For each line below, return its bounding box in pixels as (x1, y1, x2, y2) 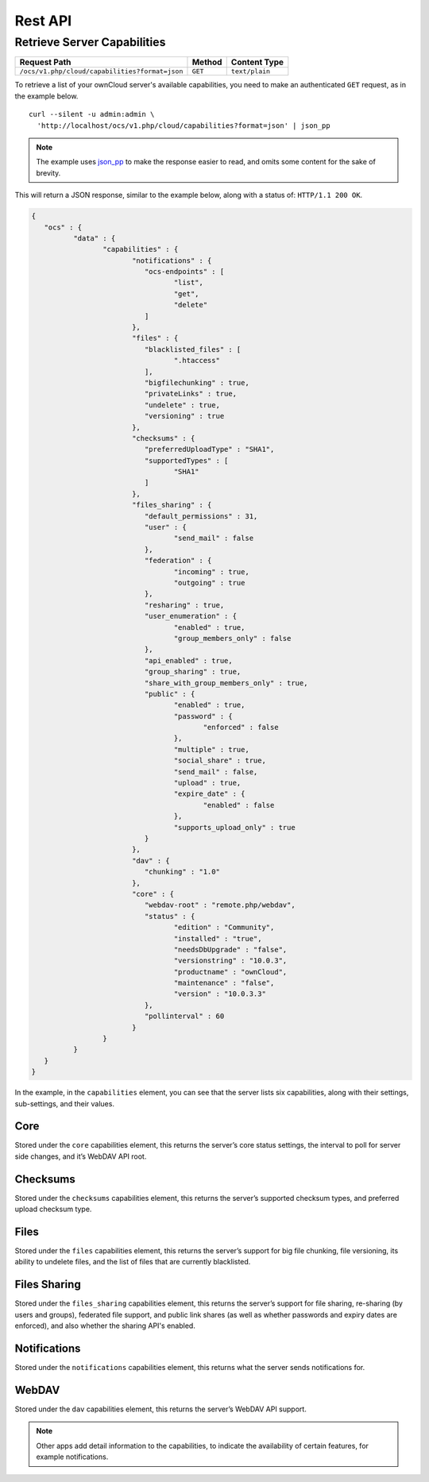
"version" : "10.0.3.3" (173, 990, 266, 998)
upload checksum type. (14, 1204, 92, 1214)
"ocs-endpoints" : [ (144, 267, 225, 276)
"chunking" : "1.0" (144, 867, 220, 877)
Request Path (19, 56, 71, 68)
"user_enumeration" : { (144, 612, 238, 621)
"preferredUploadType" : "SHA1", (144, 445, 275, 454)
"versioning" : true (144, 411, 225, 421)
